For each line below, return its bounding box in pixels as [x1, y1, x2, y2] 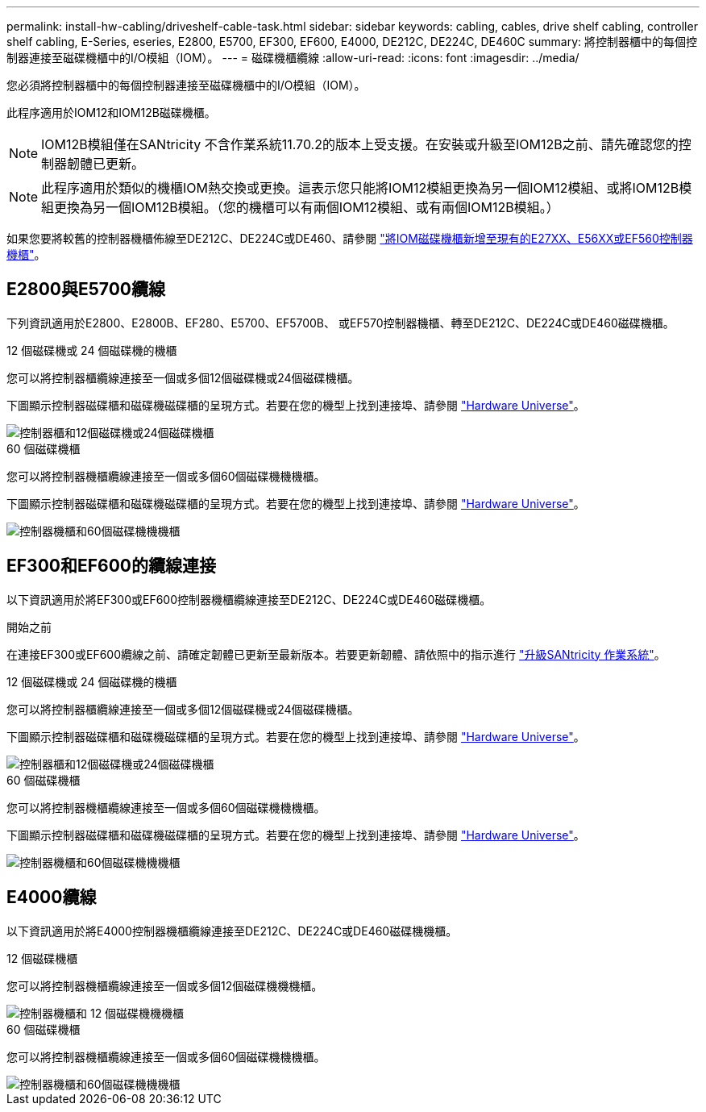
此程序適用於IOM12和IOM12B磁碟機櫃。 [6, 106, 216, 119]
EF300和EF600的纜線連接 [6, 556, 216, 577]
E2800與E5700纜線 [6, 279, 165, 300]
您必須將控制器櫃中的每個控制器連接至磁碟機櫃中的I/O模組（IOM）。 [6, 78, 366, 92]
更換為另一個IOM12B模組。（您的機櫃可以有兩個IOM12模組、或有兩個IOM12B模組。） [54, 199, 559, 215]
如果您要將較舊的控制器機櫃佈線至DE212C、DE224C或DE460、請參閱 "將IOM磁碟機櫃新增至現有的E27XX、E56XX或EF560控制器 [6, 231, 693, 245]
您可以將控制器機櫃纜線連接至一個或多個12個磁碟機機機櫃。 [6, 978, 323, 993]
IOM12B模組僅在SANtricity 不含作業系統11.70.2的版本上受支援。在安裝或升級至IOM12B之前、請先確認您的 [41, 136, 679, 152]
